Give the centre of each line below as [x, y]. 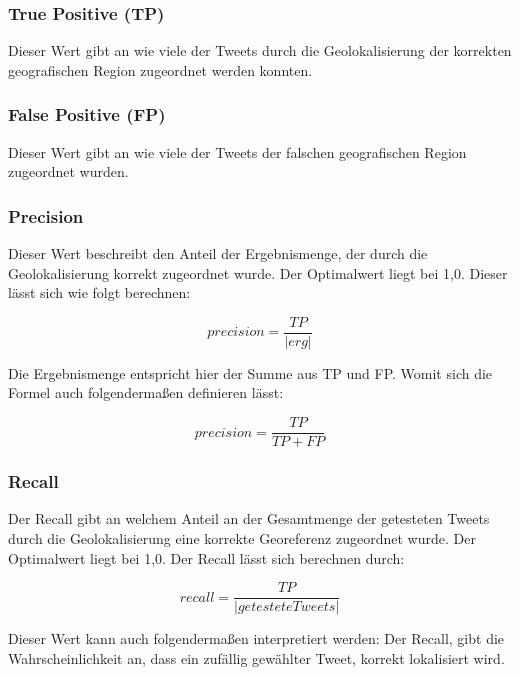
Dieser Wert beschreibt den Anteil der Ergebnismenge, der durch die [218, 253]
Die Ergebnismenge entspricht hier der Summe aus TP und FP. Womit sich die [250, 372]
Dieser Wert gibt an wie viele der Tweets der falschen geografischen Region [237, 151]
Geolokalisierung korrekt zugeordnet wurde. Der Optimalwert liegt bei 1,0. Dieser [258, 272]
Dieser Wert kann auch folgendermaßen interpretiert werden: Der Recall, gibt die [256, 638]
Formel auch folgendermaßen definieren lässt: [146, 392]
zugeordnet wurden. [68, 171]
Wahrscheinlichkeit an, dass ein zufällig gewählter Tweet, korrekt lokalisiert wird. [256, 657]
